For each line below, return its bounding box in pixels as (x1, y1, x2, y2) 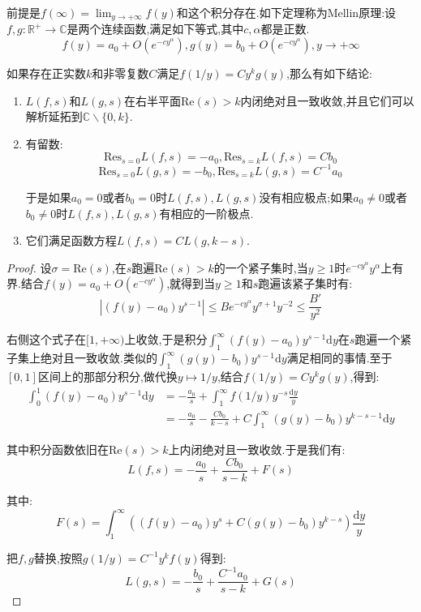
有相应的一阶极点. (159, 204, 254, 221)
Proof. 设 (6, 259, 52, 276)
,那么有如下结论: (286, 65, 372, 82)
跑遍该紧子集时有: (258, 275, 353, 292)
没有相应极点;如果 (259, 188, 354, 205)
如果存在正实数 (6, 65, 86, 82)
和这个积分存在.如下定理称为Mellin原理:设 (176, 4, 397, 20)
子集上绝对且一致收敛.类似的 (6, 349, 157, 366)
